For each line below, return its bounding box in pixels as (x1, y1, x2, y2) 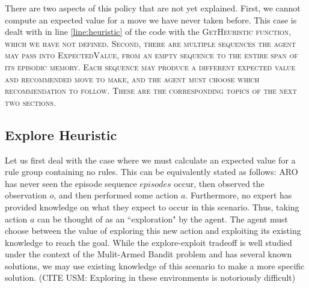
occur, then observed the (174, 177, 265, 189)
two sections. (5, 96, 56, 108)
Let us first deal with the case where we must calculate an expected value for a (5, 153, 296, 166)
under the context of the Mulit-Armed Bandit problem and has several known (5, 248, 292, 260)
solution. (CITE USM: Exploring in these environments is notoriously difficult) (5, 271, 296, 284)
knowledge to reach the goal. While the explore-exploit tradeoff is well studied (5, 236, 292, 248)
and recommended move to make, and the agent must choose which (5, 72, 260, 85)
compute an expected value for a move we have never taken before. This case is (5, 13, 297, 26)
